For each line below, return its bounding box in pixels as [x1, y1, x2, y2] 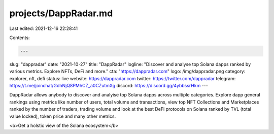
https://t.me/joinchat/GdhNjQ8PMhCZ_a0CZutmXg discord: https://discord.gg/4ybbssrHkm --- [9, 83, 208, 89]
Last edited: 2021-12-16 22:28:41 [9, 25, 78, 31]
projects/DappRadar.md [9, 8, 113, 19]
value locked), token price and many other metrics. [9, 113, 116, 119]
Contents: [9, 35, 30, 41]
